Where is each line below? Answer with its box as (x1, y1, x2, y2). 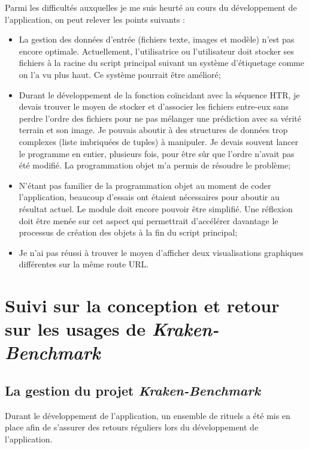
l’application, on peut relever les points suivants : (5, 13, 186, 25)
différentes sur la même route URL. (19, 258, 149, 270)
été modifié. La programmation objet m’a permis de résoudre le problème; (19, 159, 291, 171)
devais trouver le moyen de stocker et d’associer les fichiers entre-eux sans (19, 100, 289, 113)
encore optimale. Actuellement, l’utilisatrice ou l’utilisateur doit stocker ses (19, 44, 294, 57)
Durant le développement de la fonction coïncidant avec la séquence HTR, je (19, 88, 300, 101)
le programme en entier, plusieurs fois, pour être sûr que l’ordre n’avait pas (19, 147, 295, 159)
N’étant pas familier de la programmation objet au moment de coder (19, 179, 271, 191)
